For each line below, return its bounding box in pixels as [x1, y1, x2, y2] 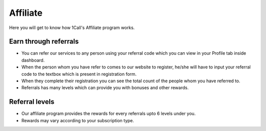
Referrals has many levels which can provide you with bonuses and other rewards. [21, 85, 189, 91]
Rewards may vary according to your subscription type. [21, 117, 134, 123]
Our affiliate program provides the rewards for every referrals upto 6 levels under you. [21, 111, 196, 117]
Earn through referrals [9, 37, 79, 46]
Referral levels [9, 98, 55, 106]
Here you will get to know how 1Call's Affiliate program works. [9, 25, 135, 31]
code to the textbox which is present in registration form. [21, 71, 137, 77]
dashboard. [21, 57, 45, 63]
